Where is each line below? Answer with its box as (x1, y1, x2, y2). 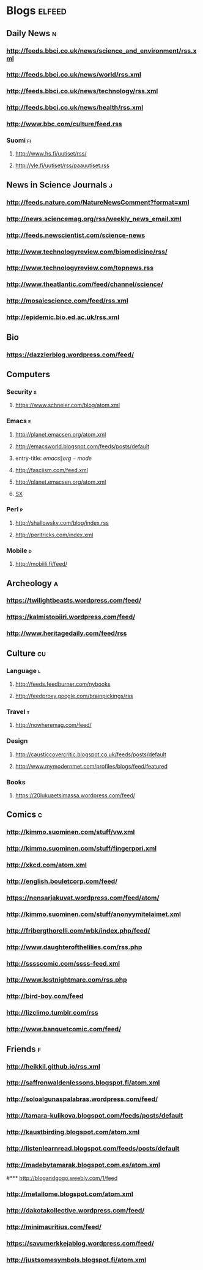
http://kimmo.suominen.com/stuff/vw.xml (6, 828, 135, 836)
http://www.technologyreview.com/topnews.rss (6, 264, 154, 272)
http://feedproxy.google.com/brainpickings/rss (15, 692, 133, 699)
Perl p (6, 505, 23, 514)
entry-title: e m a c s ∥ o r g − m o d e (15, 454, 92, 462)
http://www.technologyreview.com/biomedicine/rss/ (6, 247, 168, 256)
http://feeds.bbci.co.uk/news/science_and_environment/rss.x (6, 47, 197, 55)
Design (6, 737, 28, 745)
